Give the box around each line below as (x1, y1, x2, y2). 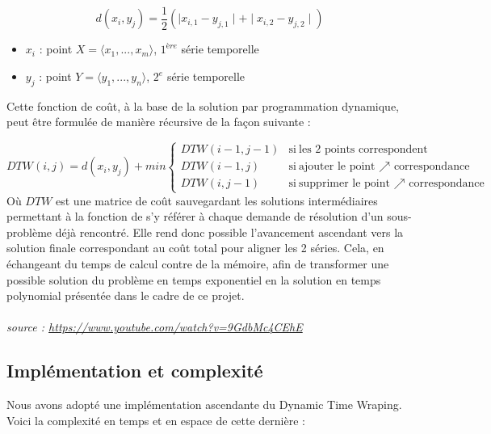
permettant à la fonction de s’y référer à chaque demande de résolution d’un (6, 208, 384, 225)
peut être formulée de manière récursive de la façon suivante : (6, 113, 311, 130)
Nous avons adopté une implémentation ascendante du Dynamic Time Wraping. (6, 396, 402, 413)
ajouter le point (299, 161, 376, 173)
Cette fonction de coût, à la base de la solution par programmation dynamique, (6, 97, 400, 114)
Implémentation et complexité (6, 358, 263, 383)
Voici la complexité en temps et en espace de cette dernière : (6, 411, 305, 428)
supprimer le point (299, 178, 390, 190)
